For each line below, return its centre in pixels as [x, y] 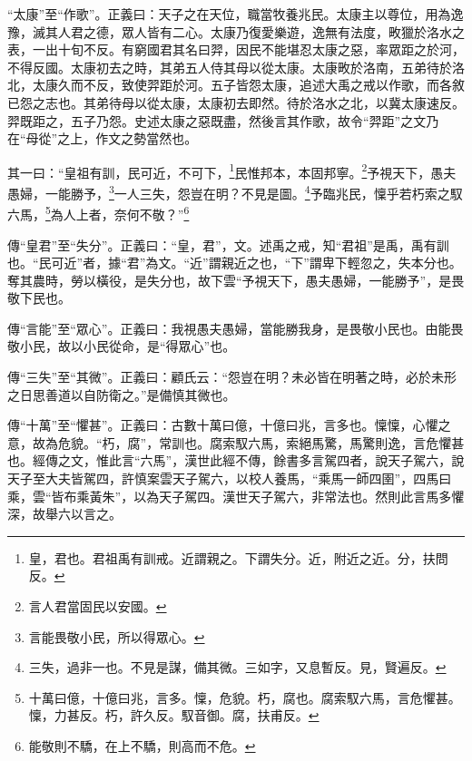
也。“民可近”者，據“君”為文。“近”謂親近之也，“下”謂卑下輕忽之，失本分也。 [235, 263]
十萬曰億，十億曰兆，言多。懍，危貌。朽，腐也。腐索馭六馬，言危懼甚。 [245, 697]
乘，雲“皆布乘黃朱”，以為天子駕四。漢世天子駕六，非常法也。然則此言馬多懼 [236, 496]
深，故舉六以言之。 [64, 514]
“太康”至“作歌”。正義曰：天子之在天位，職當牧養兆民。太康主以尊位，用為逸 [236, 14]
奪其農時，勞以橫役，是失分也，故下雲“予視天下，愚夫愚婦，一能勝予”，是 [230, 280]
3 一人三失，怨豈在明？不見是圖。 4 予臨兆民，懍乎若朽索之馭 [286, 192]
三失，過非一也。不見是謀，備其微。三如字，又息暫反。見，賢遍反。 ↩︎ [237, 667]
